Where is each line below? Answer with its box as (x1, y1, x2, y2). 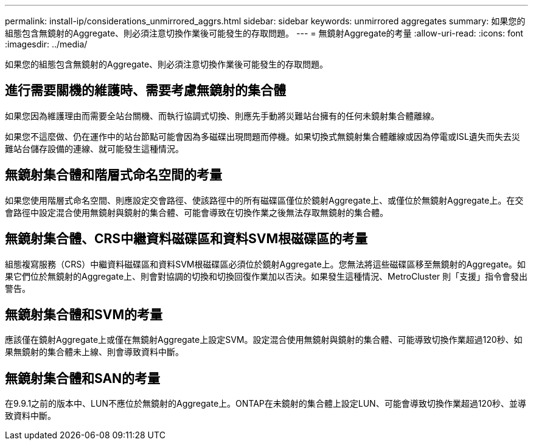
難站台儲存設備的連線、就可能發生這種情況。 (5, 143, 184, 154)
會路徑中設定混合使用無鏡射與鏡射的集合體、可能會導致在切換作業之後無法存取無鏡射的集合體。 (5, 207, 388, 218)
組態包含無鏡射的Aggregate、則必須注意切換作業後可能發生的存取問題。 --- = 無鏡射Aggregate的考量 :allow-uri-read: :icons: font (5, 28, 523, 38)
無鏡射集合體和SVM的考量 (5, 306, 162, 322)
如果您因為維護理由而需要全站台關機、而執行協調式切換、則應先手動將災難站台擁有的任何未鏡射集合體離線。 (5, 110, 439, 121)
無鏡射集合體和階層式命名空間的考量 (5, 167, 222, 183)
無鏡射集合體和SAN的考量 (5, 370, 161, 386)
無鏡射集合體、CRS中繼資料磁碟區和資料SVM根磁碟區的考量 (5, 231, 368, 247)
